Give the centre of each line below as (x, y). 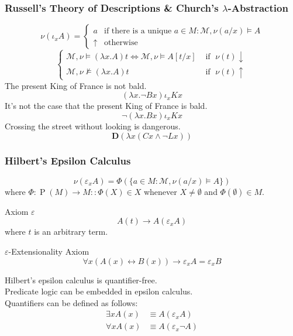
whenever (160, 191)
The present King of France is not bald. (76, 85)
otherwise (121, 42)
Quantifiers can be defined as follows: (71, 302)
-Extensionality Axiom (49, 251)
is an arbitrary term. (71, 232)
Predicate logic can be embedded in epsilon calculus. (99, 291)
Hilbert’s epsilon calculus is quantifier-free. (81, 280)
